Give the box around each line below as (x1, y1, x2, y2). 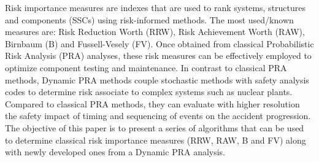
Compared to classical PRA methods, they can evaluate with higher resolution (5, 97, 300, 110)
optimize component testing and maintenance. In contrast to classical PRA (5, 61, 287, 74)
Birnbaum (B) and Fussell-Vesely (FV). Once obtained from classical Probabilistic (5, 37, 314, 50)
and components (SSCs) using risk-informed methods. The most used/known (5, 13, 294, 26)
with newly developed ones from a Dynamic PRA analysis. (5, 145, 226, 158)
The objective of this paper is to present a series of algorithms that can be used (5, 121, 304, 134)
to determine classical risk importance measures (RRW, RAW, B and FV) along (5, 133, 306, 146)
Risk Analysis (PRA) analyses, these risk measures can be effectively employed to (5, 49, 312, 62)
